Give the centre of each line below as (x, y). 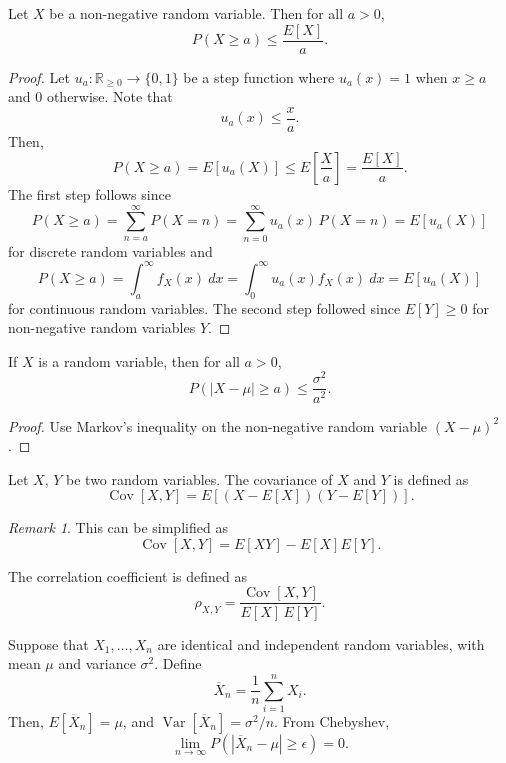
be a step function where (259, 76)
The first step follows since (89, 193)
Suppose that (48, 643)
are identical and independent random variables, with (321, 643)
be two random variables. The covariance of (199, 478)
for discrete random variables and (110, 250)
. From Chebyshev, (332, 720)
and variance (97, 663)
